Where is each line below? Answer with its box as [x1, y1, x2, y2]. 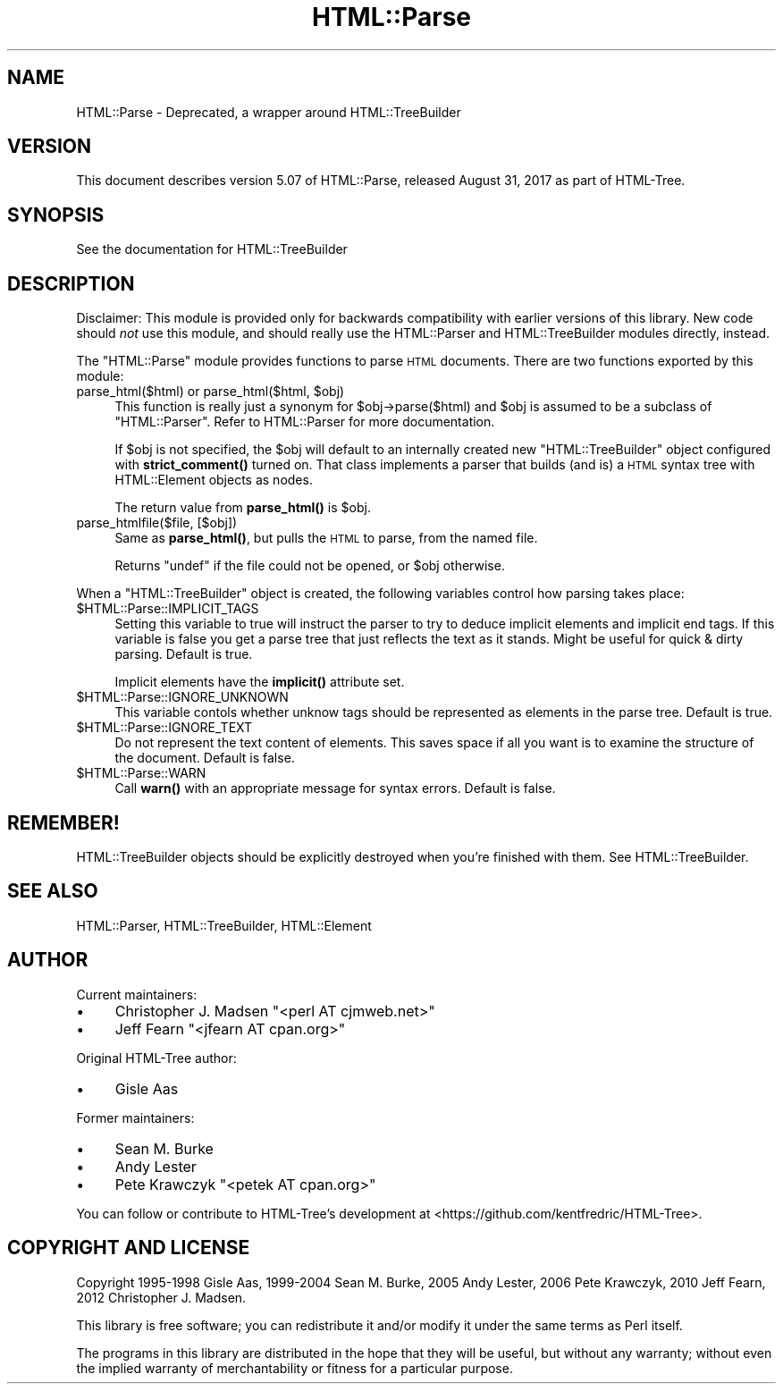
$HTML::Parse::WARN [76, 765, 206, 781]
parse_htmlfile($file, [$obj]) [76, 515, 238, 531]
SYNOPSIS [7, 203, 105, 226]
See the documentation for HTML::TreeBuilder [76, 241, 348, 257]
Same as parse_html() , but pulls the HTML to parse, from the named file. [114, 530, 538, 546]
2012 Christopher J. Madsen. [76, 1289, 247, 1305]
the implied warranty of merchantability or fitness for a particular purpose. [76, 1360, 513, 1376]
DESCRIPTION [7, 272, 135, 295]
